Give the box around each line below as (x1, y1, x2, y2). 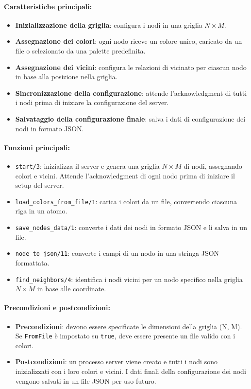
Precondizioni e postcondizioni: (4, 302, 110, 313)
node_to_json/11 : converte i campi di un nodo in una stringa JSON (15, 248, 219, 258)
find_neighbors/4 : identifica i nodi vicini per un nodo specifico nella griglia (15, 274, 243, 284)
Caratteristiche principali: (4, 1, 92, 11)
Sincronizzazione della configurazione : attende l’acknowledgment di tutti (15, 88, 247, 98)
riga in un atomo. (15, 206, 67, 216)
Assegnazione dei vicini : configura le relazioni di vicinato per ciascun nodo (15, 62, 247, 72)
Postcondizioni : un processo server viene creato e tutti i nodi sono (15, 356, 218, 367)
